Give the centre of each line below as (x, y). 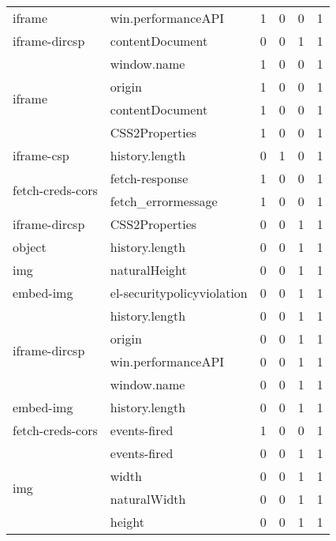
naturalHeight (148, 270)
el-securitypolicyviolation (179, 293)
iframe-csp (41, 155)
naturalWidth (148, 499)
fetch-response (149, 178)
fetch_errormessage (164, 201)
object (30, 247)
